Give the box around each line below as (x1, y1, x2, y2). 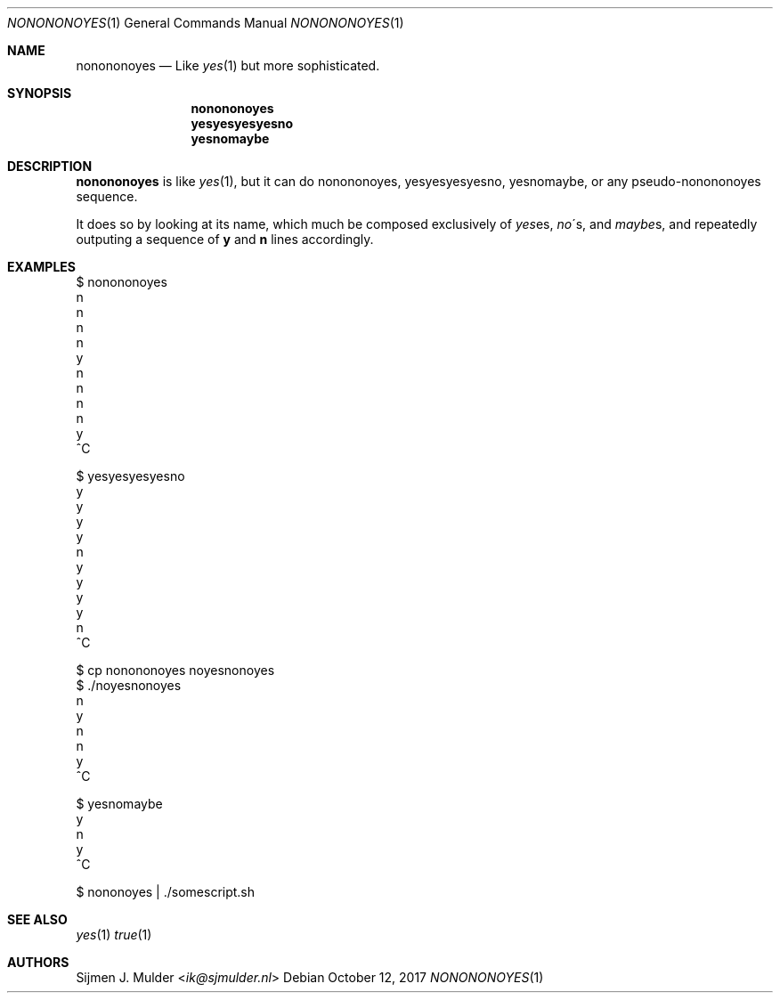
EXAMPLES (7, 259, 76, 274)
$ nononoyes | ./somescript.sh (76, 884, 256, 899)
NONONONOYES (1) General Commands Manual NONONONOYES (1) (7, 15, 404, 30)
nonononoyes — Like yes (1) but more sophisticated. (76, 58, 380, 73)
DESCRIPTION (7, 159, 93, 174)
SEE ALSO (7, 912, 68, 927)
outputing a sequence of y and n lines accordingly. (76, 232, 374, 247)
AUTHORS (7, 955, 69, 970)
